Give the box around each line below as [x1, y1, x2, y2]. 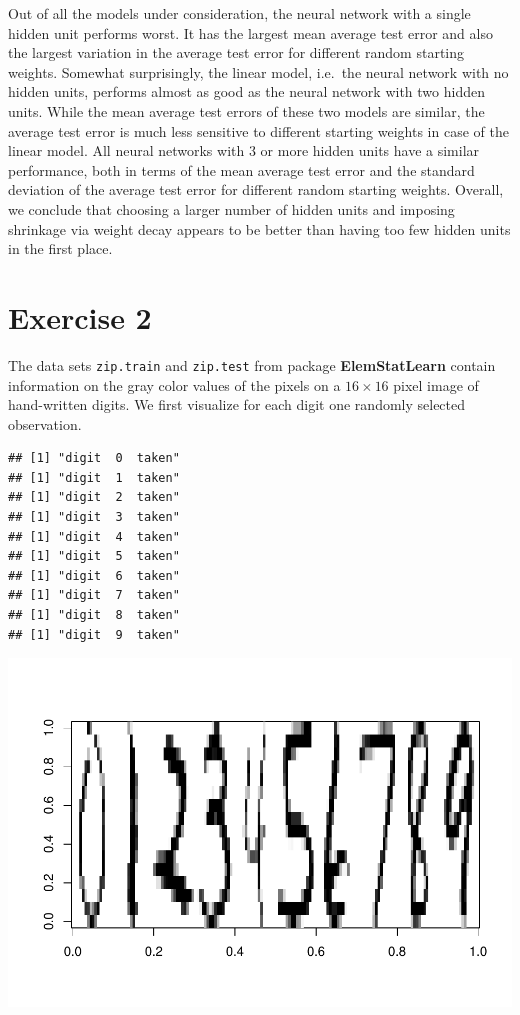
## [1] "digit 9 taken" [8, 627, 180, 642]
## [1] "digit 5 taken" [8, 549, 180, 564]
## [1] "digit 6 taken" [8, 568, 180, 583]
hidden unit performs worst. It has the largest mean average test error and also [8, 22, 493, 43]
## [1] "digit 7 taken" [8, 588, 180, 603]
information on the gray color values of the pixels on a [8, 374, 341, 395]
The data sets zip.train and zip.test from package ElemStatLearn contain [8, 354, 496, 375]
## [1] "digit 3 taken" [8, 510, 180, 525]
